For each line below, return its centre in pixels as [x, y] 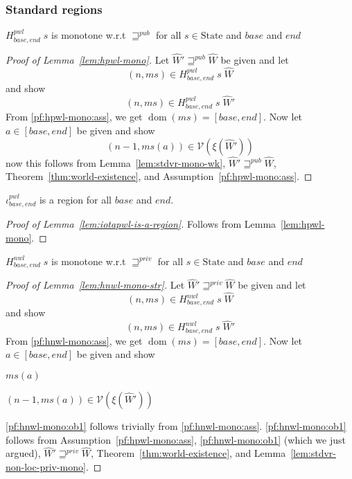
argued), [23, 453]
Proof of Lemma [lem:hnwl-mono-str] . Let [95, 285]
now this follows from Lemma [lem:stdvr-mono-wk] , [116, 162]
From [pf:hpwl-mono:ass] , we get [74, 117]
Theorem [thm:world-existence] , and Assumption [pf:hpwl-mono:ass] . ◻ [159, 176]
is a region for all [75, 199]
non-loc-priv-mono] [46, 466]
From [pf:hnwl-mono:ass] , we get [74, 340]
